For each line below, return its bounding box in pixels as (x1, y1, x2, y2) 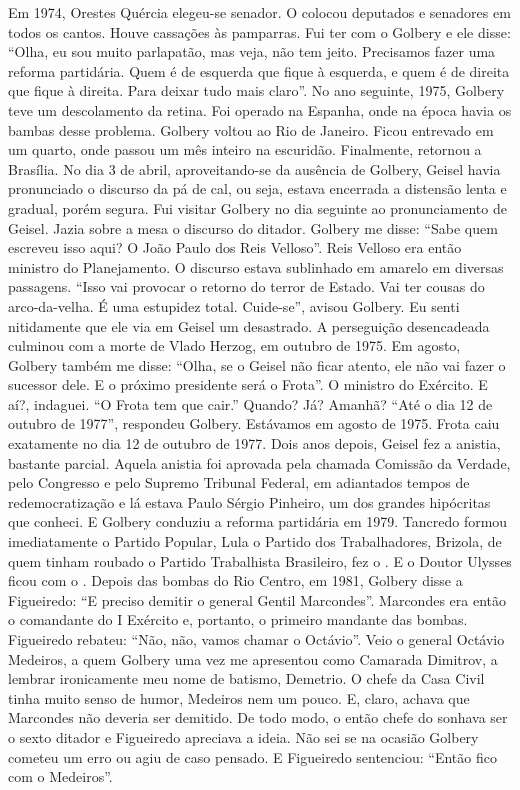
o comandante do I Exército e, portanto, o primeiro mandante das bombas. (8, 609, 468, 630)
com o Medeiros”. (8, 766, 113, 787)
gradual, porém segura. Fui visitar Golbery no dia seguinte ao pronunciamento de (8, 197, 507, 218)
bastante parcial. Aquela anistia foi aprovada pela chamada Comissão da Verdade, (8, 452, 511, 473)
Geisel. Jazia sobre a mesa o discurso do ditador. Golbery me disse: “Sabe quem (8, 217, 498, 238)
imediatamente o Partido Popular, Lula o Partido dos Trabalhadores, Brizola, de (8, 531, 502, 552)
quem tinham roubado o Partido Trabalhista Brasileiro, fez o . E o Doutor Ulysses (8, 550, 512, 571)
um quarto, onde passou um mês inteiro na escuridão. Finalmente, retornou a (8, 139, 482, 160)
